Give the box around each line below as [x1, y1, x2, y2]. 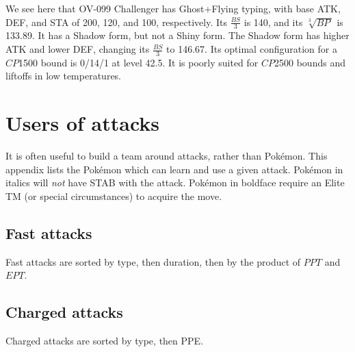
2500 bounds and [274, 55, 345, 69]
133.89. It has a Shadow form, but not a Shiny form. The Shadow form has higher [5, 28, 350, 42]
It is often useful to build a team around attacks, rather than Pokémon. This [5, 149, 328, 163]
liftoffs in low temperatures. [5, 68, 122, 83]
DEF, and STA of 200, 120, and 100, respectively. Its [5, 14, 227, 29]
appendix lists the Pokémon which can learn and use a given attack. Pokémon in [5, 162, 343, 176]
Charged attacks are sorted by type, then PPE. [5, 334, 204, 348]
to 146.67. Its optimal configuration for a [166, 42, 337, 56]
